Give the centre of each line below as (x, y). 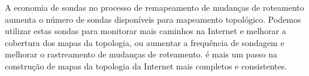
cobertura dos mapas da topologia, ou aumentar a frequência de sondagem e (145, 42)
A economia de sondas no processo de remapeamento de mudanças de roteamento (154, 7)
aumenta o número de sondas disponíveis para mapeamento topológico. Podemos (153, 19)
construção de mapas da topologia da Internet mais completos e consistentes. (146, 66)
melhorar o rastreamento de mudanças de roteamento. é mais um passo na (141, 54)
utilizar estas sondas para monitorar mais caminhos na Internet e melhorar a (146, 31)
